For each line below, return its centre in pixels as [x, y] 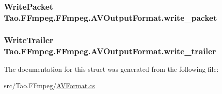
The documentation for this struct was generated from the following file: [111, 69]
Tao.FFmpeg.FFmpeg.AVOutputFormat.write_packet [111, 17]
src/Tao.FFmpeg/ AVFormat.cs [49, 85]
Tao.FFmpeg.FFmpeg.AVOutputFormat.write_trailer [110, 51]
